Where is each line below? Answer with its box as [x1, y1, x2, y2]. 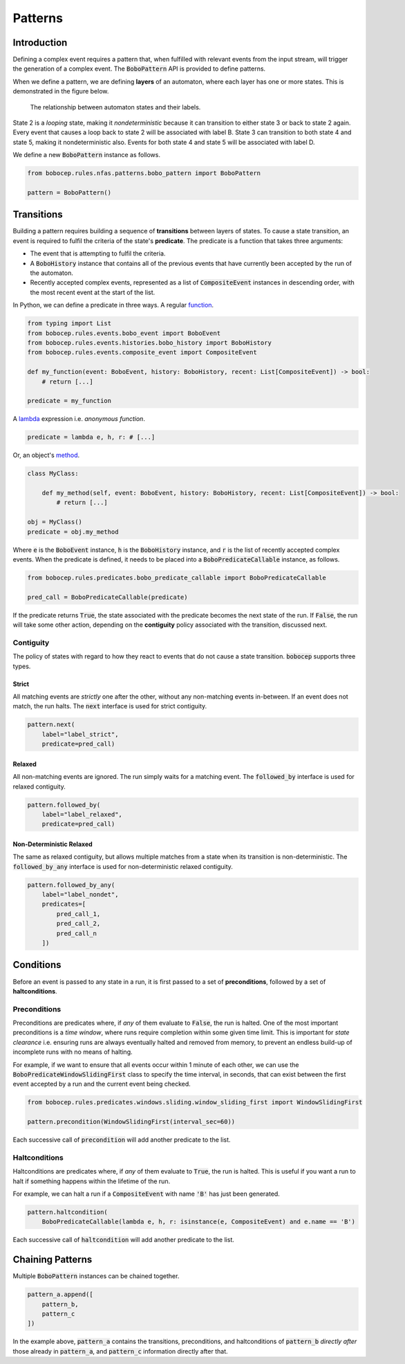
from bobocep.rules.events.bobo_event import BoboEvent [27, 329, 221, 337]
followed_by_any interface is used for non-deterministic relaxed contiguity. [12, 862, 233, 870]
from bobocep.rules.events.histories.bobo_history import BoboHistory [27, 339, 272, 346]
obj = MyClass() [27, 518, 83, 526]
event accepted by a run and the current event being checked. [12, 1080, 191, 1088]
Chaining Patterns [12, 1254, 93, 1266]
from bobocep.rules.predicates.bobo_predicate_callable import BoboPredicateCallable [27, 573, 326, 582]
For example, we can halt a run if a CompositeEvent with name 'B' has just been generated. [12, 1190, 280, 1198]
